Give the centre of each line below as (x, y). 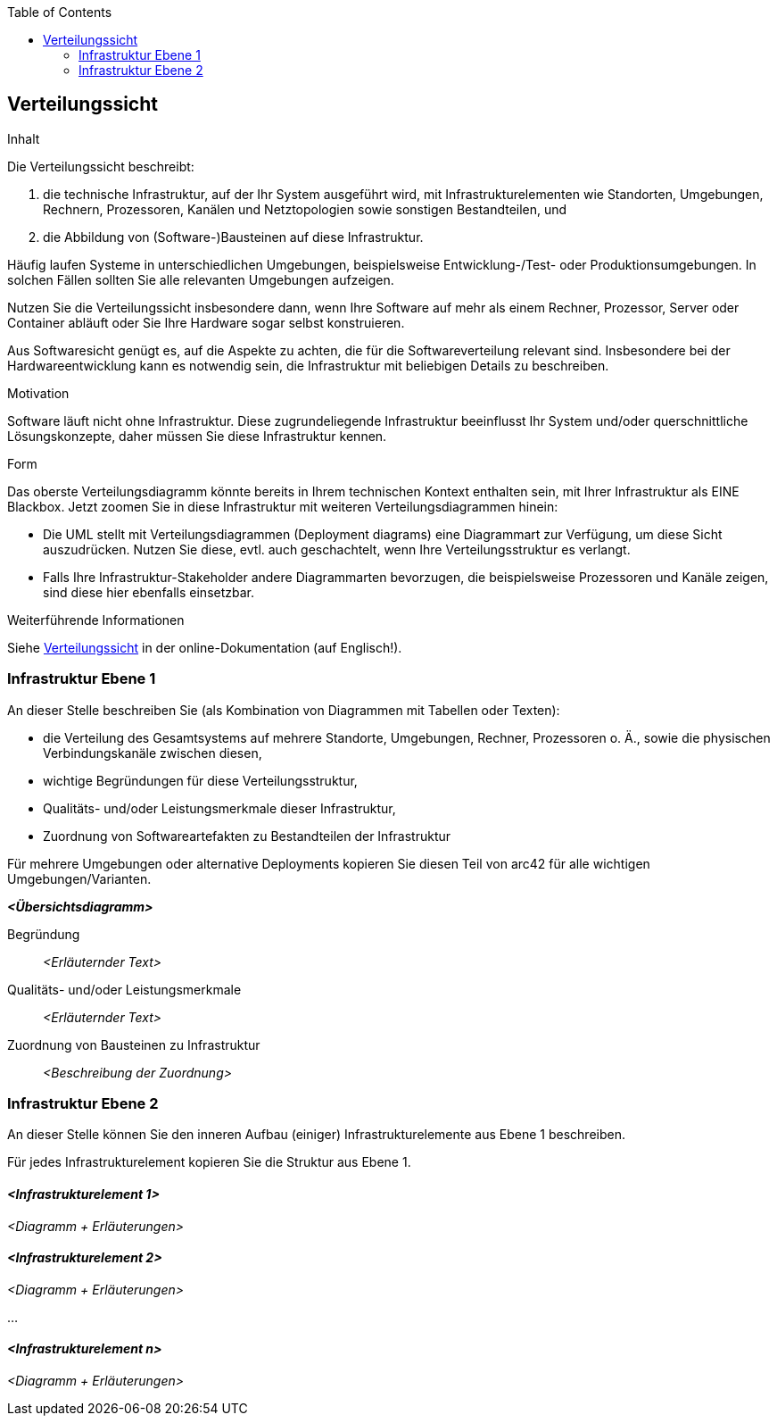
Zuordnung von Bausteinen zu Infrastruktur (134, 1044)
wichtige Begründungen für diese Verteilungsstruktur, (200, 780)
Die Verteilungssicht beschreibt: (101, 166)
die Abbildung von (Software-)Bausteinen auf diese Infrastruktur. (233, 237)
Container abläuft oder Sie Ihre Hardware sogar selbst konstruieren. (206, 322)
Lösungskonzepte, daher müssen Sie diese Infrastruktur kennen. (197, 436)
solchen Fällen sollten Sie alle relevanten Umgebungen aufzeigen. (201, 279)
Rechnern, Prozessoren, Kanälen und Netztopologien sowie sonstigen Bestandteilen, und (305, 209)
